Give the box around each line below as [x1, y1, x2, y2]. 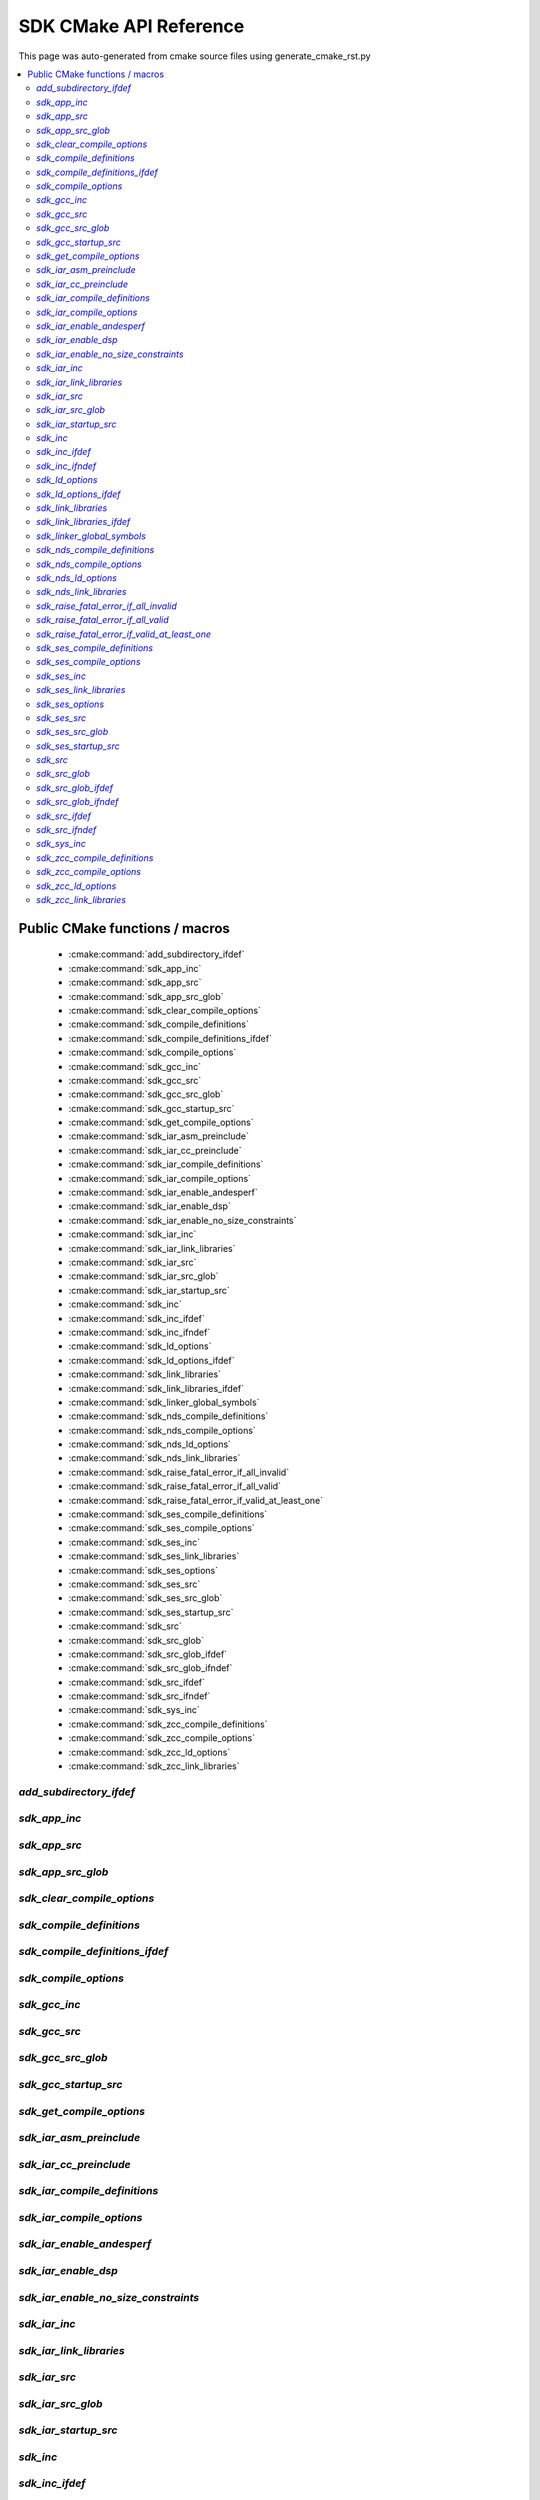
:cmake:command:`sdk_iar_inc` [68, 1228, 197, 1240]
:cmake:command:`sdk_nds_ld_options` [68, 1438, 232, 1450]
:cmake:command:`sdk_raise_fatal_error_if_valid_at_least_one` [68, 1494, 324, 1506]
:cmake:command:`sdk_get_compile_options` [68, 1116, 254, 1129]
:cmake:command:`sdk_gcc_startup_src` [68, 1102, 235, 1114]
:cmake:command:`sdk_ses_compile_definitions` [68, 1508, 268, 1520]
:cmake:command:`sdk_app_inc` [68, 962, 202, 974]
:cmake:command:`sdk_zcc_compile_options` [68, 1732, 255, 1744]
